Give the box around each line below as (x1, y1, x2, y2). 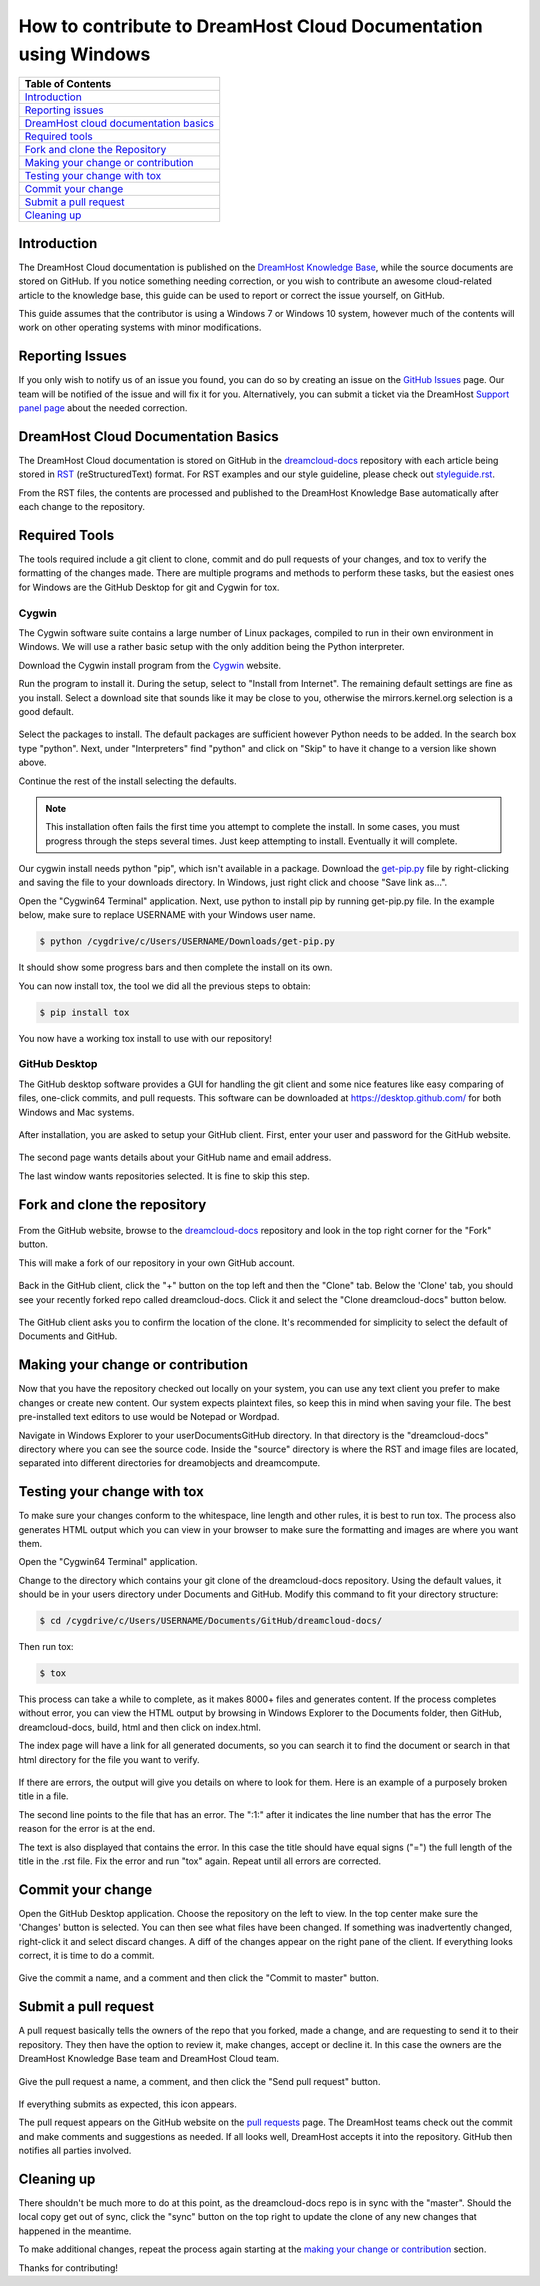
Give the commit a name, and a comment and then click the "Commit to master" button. (18, 1972, 379, 1984)
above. (18, 756, 47, 769)
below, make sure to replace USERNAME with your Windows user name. (18, 909, 316, 921)
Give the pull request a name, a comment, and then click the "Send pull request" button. (18, 2075, 381, 2087)
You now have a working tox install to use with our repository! (18, 1032, 272, 1044)
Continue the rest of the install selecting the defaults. (18, 775, 237, 787)
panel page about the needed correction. (18, 402, 188, 414)
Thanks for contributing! (18, 2261, 119, 2274)
